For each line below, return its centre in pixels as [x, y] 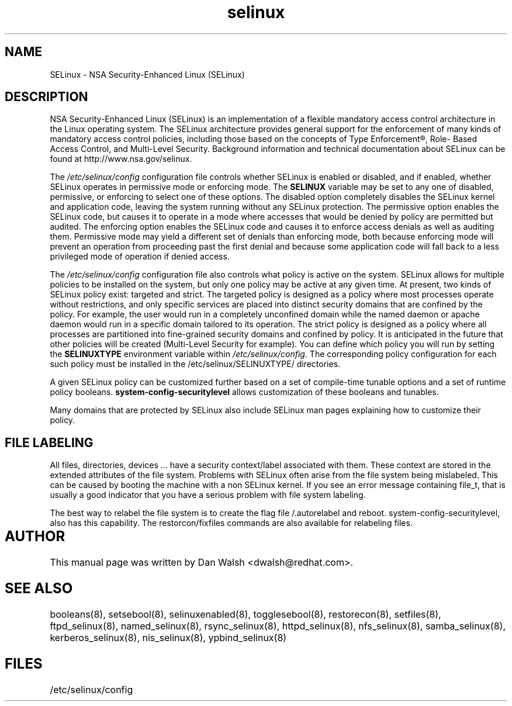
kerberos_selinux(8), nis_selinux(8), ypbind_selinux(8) [168, 638]
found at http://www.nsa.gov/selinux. [121, 159]
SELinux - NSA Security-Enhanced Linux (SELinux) [147, 74]
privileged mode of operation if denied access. [140, 257]
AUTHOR [35, 537]
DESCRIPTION [46, 97]
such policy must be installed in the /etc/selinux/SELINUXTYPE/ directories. [195, 364]
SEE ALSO [39, 589]
